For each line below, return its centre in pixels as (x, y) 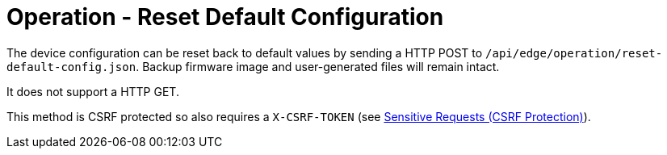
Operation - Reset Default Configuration (225, 17)
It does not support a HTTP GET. (93, 91)
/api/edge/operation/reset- (574, 53)
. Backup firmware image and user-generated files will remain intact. (318, 66)
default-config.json (71, 67)
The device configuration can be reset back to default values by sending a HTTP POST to (245, 52)
